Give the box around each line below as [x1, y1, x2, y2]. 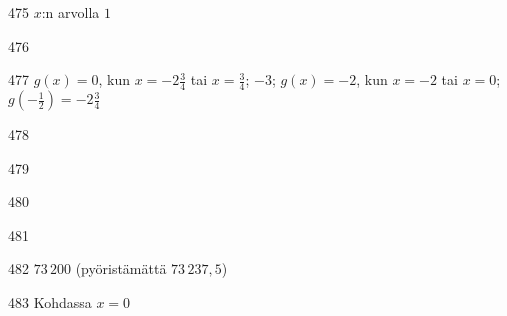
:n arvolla [41, 2, 100, 22]
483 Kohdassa [8, 291, 92, 312]
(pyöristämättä [75, 258, 167, 279]
